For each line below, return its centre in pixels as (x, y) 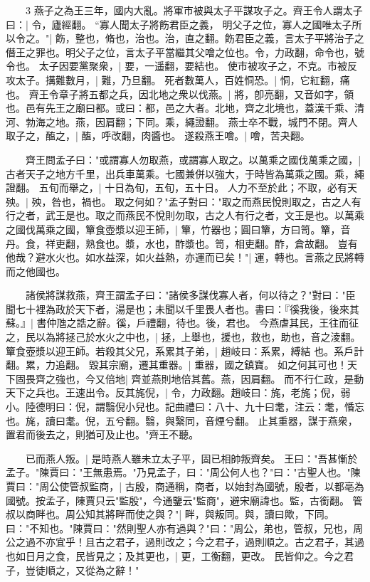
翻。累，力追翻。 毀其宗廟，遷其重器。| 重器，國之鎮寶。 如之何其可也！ (176, 365)
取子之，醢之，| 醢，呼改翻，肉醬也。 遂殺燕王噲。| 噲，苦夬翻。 (158, 136)
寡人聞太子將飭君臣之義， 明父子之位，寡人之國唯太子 (226, 24)
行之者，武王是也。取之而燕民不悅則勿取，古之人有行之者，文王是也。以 (175, 215)
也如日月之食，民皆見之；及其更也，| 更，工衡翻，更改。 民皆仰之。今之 (175, 555)
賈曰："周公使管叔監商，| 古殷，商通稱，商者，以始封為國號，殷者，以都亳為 (185, 486)
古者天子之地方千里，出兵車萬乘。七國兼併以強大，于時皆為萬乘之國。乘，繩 (185, 173)
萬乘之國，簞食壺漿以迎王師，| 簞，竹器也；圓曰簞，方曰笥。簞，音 (193, 229)
